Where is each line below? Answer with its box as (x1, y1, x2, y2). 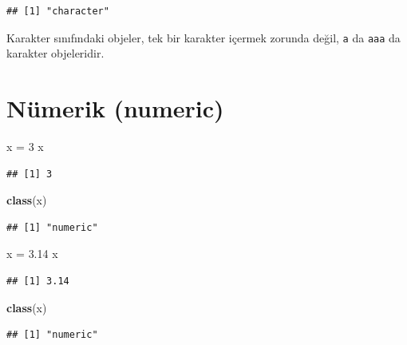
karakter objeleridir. (6, 45, 105, 61)
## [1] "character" (6, 6, 109, 17)
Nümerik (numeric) (6, 92, 224, 125)
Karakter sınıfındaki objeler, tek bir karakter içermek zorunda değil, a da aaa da (6, 29, 401, 46)
